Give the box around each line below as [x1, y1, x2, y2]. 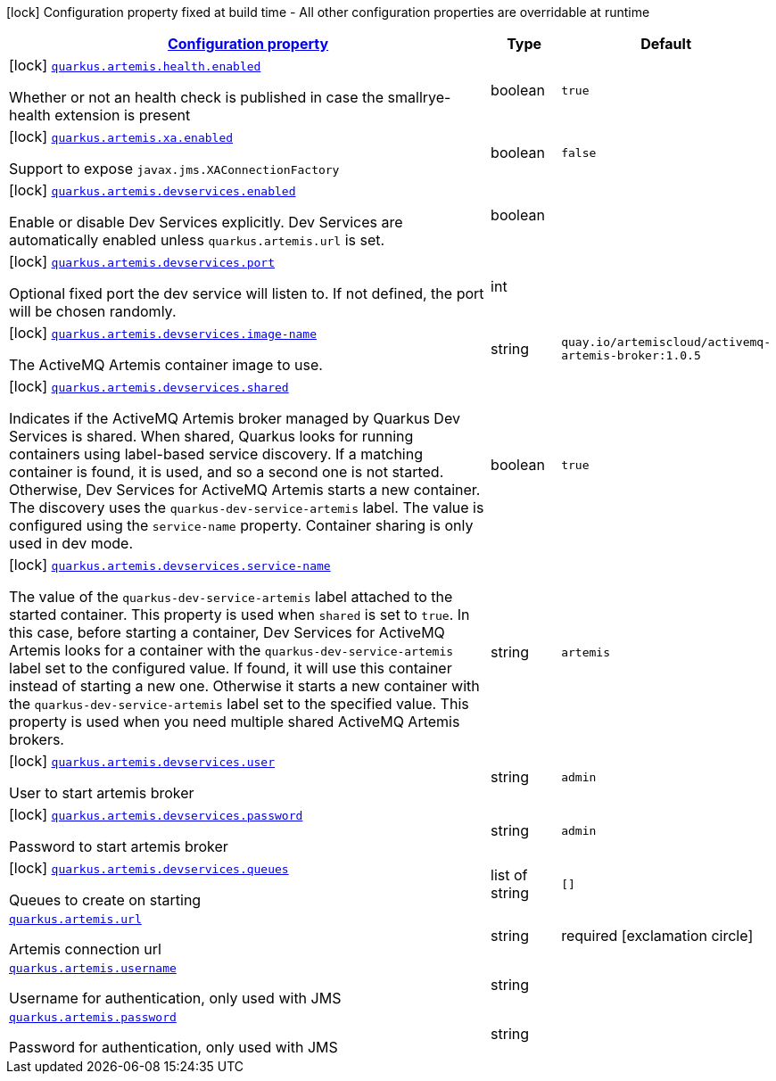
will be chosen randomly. [9, 302, 177, 320]
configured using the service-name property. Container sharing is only [9, 516, 474, 534]
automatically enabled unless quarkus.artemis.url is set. [9, 231, 385, 249]
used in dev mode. [9, 534, 134, 552]
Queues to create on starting [9, 891, 202, 909]
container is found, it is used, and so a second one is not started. [9, 463, 444, 481]
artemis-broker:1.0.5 [561, 349, 701, 362]
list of [491, 866, 528, 884]
